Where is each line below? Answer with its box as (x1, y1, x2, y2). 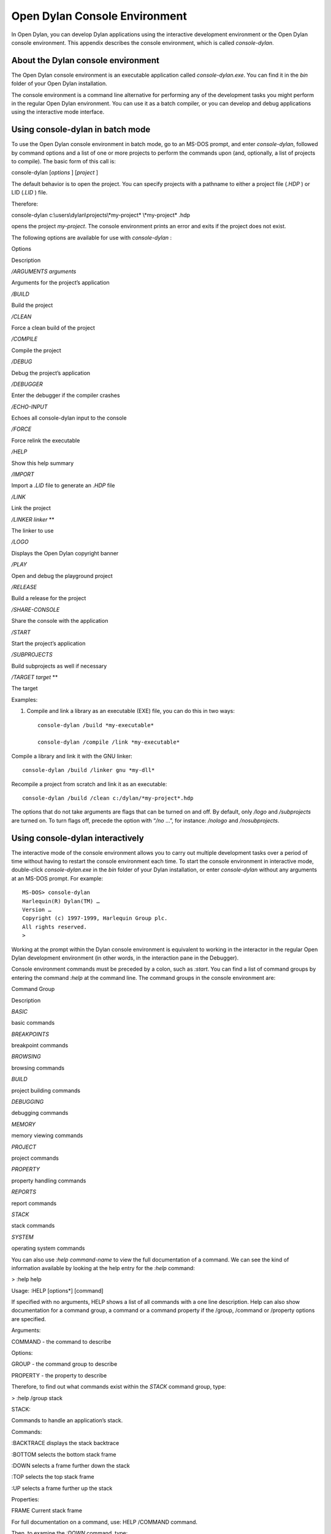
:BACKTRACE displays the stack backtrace (11, 1440, 120, 1447)
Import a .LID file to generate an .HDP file (11, 482, 115, 489)
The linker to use (11, 526, 54, 534)
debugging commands (11, 1109, 69, 1117)
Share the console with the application (11, 617, 108, 625)
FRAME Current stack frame (11, 1507, 83, 1514)
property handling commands (11, 1177, 86, 1184)
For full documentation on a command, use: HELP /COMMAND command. (11, 1518, 198, 1525)
